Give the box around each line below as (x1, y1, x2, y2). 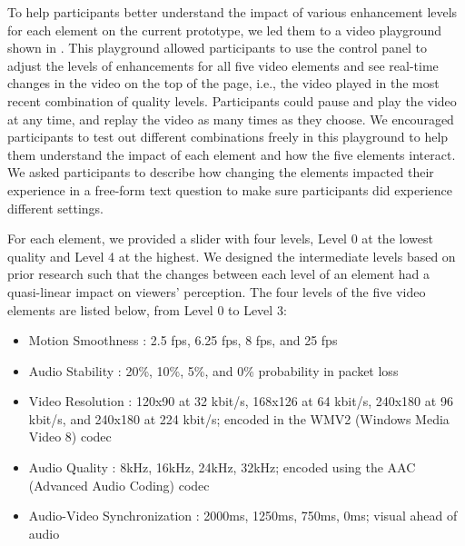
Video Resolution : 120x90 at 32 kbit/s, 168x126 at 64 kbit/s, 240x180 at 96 (28, 392, 453, 411)
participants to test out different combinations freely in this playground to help (7, 127, 449, 146)
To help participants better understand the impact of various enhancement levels (7, 3, 458, 21)
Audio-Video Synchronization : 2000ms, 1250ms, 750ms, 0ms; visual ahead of (28, 506, 458, 525)
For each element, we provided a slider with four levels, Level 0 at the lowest (7, 229, 433, 248)
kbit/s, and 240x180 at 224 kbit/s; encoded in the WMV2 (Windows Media (28, 409, 450, 428)
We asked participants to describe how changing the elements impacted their (7, 163, 434, 182)
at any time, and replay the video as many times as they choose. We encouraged (7, 109, 454, 128)
